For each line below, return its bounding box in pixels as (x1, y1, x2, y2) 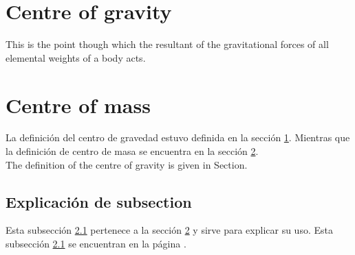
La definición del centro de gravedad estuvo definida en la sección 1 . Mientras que (6, 130, 350, 145)
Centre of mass (6, 90, 151, 119)
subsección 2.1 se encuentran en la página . (6, 236, 186, 251)
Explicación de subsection (6, 191, 192, 212)
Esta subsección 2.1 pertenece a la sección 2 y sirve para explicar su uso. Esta (6, 223, 333, 237)
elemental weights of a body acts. (6, 50, 146, 64)
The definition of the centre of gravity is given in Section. (6, 157, 248, 171)
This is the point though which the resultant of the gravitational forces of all (6, 37, 329, 51)
